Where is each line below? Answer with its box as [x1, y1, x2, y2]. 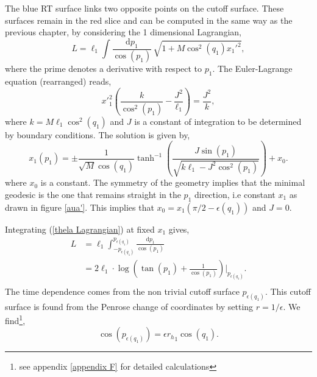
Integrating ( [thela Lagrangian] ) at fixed [5, 222, 155, 235]
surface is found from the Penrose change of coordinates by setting [5, 300, 254, 312]
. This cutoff [265, 284, 311, 297]
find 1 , [5, 312, 26, 326]
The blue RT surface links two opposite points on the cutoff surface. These [5, 2, 284, 14]
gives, [168, 222, 190, 235]
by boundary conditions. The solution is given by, [5, 128, 190, 141]
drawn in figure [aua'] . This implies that [5, 200, 154, 213]
